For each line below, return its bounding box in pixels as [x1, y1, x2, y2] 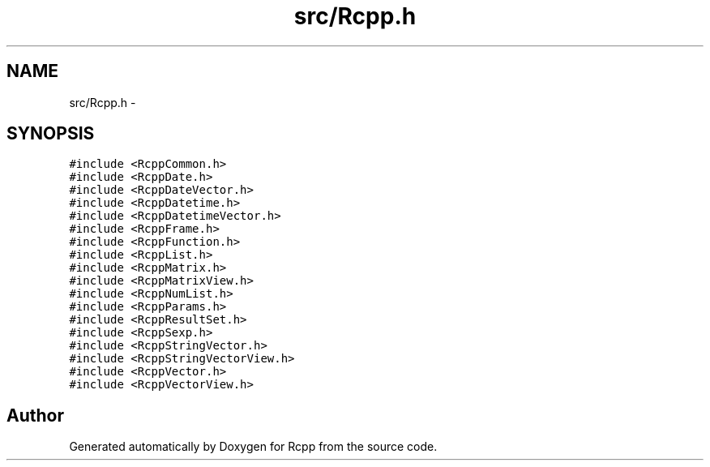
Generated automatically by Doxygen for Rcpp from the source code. [69, 439, 438, 454]
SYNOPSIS [6, 123, 95, 144]
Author [6, 405, 64, 426]
